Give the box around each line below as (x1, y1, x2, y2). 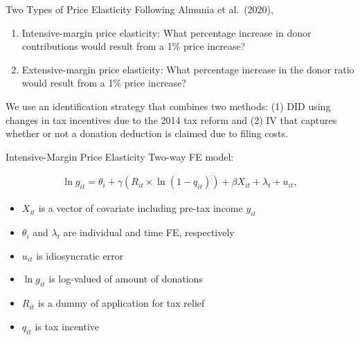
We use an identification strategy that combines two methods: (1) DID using (6, 98, 331, 113)
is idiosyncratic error (36, 248, 124, 262)
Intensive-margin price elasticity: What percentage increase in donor (21, 25, 312, 39)
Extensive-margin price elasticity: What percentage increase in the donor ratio (21, 62, 354, 76)
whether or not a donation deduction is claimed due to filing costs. (6, 126, 288, 141)
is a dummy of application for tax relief (37, 296, 205, 310)
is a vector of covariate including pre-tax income (38, 201, 243, 215)
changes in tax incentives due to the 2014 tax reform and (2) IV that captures (6, 112, 337, 127)
